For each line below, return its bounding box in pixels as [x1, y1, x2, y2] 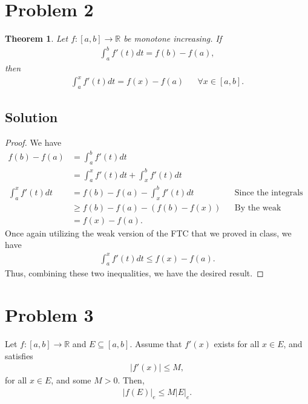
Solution [5, 108, 58, 126]
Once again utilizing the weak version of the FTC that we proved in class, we [5, 226, 292, 239]
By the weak [234, 203, 281, 212]
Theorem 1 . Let [5, 32, 68, 45]
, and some [51, 374, 91, 386]
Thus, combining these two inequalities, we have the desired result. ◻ [5, 267, 264, 279]
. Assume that [129, 337, 182, 350]
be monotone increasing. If [123, 32, 222, 45]
